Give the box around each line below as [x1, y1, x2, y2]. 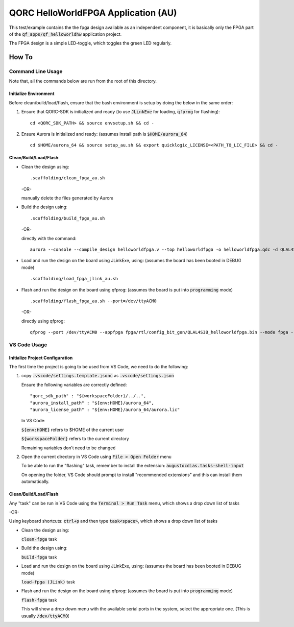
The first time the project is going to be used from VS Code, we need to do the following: [9, 364, 188, 370]
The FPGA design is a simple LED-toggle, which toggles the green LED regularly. [9, 40, 171, 46]
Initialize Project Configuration [9, 355, 73, 361]
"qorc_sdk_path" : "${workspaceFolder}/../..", [30, 393, 147, 399]
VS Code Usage [9, 341, 48, 348]
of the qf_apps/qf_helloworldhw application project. [9, 31, 122, 37]
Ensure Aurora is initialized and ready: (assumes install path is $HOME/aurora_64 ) [21, 131, 188, 137]
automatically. [21, 479, 50, 484]
